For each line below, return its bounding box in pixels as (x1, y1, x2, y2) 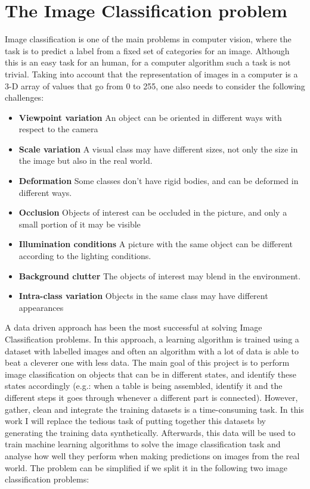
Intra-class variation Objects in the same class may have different (18, 289, 268, 302)
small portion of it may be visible (18, 217, 141, 230)
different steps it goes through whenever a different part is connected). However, (5, 391, 298, 403)
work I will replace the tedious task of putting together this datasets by (5, 415, 266, 427)
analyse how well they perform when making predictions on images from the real (5, 449, 300, 462)
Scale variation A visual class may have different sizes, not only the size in (18, 142, 298, 155)
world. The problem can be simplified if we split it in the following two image (5, 461, 287, 474)
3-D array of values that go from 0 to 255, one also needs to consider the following (5, 79, 305, 92)
